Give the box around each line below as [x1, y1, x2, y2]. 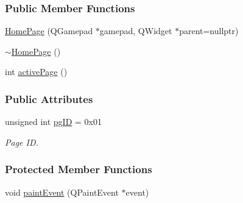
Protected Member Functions [5, 162, 152, 177]
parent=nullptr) [179, 24, 239, 37]
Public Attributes [5, 91, 93, 106]
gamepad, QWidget [99, 24, 172, 37]
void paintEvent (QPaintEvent [5, 185, 119, 198]
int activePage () [5, 65, 68, 78]
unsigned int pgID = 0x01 [5, 115, 102, 128]
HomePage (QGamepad [5, 24, 93, 37]
